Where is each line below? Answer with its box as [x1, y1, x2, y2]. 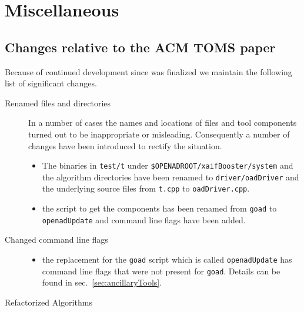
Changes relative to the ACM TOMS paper [5, 38, 276, 56]
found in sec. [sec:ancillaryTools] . [42, 276, 162, 288]
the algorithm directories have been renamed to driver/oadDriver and [42, 170, 299, 183]
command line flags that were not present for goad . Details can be [42, 264, 280, 277]
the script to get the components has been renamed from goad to [42, 202, 277, 214]
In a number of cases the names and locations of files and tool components [28, 116, 297, 129]
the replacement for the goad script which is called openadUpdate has [42, 253, 292, 266]
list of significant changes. [5, 77, 97, 89]
